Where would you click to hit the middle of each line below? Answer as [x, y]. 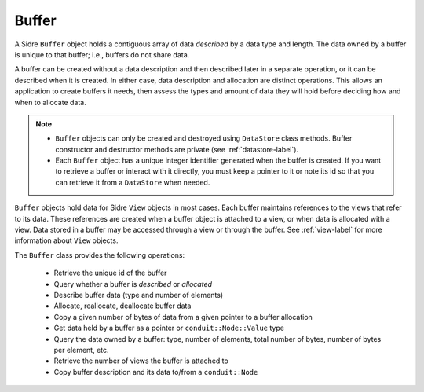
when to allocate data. [50, 102]
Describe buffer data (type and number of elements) [139, 295]
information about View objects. [66, 240]
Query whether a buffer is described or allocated [133, 284]
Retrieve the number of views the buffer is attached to [141, 361]
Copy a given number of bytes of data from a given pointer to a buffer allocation [183, 317]
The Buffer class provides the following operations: [99, 255]
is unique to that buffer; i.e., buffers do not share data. [102, 54]
